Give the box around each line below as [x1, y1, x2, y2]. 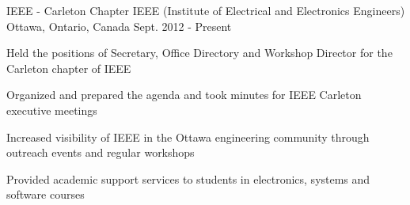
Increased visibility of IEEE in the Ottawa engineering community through [6, 128, 370, 145]
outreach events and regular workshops [6, 144, 195, 161]
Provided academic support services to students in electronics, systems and [6, 170, 370, 187]
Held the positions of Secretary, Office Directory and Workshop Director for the [6, 44, 393, 61]
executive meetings [6, 101, 97, 118]
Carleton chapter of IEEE [6, 59, 131, 76]
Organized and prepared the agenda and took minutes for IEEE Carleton [6, 86, 362, 103]
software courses [6, 186, 85, 203]
